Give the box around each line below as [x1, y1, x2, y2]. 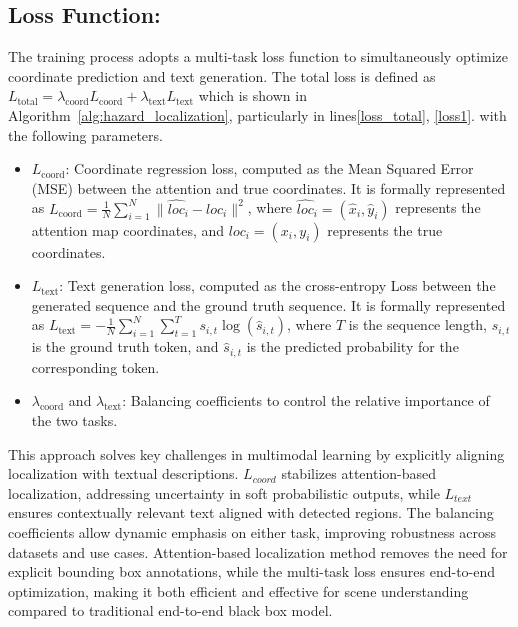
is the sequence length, [348, 314, 488, 335]
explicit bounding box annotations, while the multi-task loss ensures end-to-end [8, 561, 496, 582]
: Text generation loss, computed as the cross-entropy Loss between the [59, 275, 496, 296]
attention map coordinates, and [31, 219, 225, 240]
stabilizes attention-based [281, 463, 437, 484]
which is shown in [198, 85, 307, 106]
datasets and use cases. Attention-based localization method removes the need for [8, 541, 508, 562]
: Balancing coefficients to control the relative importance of [122, 390, 490, 411]
